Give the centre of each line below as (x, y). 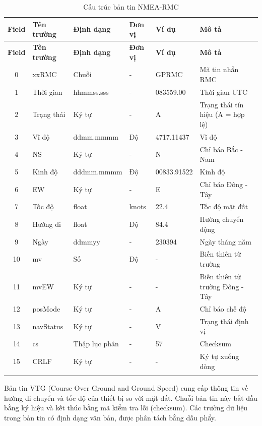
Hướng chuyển (222, 219)
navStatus (48, 326)
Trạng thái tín (222, 104)
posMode (46, 308)
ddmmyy (87, 241)
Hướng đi (47, 224)
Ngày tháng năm (225, 241)
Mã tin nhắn (219, 69)
